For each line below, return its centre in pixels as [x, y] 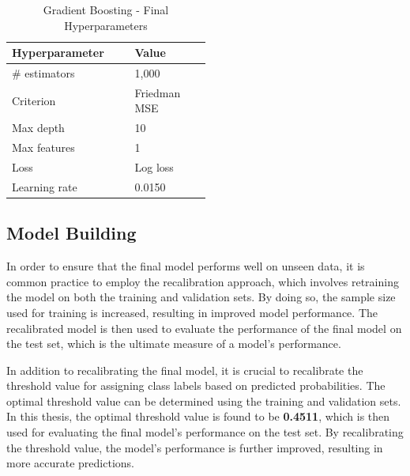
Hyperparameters [106, 25]
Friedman [158, 92]
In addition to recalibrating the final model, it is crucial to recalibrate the [185, 370]
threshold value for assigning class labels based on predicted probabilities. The [196, 385]
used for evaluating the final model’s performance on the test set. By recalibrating [205, 432]
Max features [43, 147]
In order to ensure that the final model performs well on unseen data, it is [186, 266]
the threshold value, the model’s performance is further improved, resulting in [195, 447]
